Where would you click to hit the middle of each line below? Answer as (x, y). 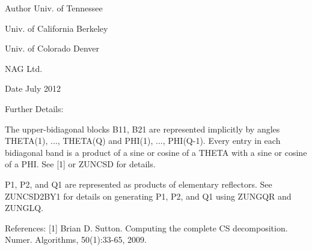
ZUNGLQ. (24, 208)
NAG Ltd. (24, 68)
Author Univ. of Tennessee (54, 8)
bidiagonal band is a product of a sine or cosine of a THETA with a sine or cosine (156, 152)
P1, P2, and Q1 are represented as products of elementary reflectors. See (139, 184)
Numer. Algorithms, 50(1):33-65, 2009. (76, 240)
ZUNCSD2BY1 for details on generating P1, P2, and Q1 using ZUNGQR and (148, 196)
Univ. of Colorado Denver (52, 48)
